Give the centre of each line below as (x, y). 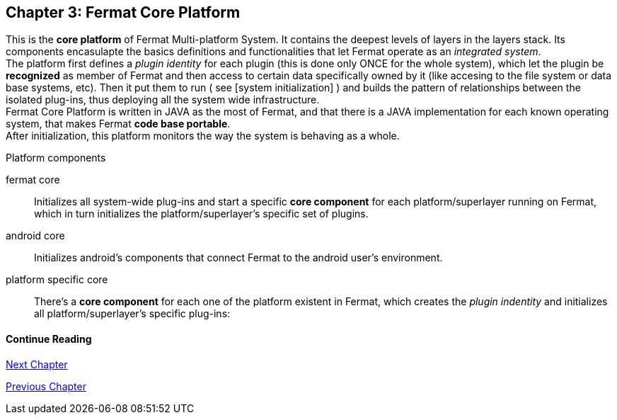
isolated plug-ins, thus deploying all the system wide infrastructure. (163, 100)
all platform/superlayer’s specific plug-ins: (132, 314)
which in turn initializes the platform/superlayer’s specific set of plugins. (201, 214)
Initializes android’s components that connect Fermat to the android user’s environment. (238, 258)
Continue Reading (49, 339)
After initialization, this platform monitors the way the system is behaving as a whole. (203, 136)
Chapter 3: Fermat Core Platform (123, 12)
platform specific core (57, 280)
